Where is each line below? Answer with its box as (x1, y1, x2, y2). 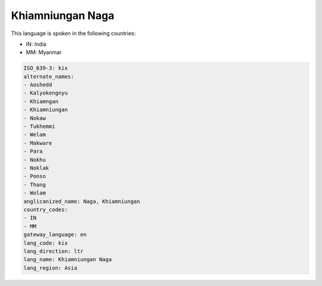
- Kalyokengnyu (23, 90, 68, 96)
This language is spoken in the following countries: (11, 30, 136, 37)
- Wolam (23, 190, 46, 196)
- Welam (23, 131, 46, 138)
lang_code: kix (23, 240, 68, 246)
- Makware (23, 140, 52, 146)
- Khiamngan (23, 98, 59, 105)
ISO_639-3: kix (23, 65, 68, 71)
